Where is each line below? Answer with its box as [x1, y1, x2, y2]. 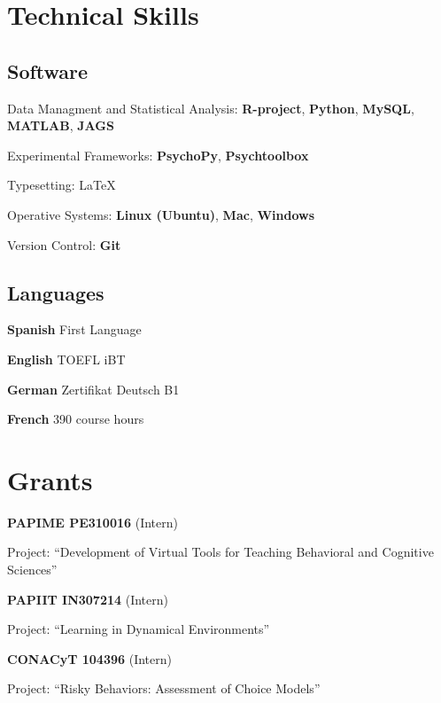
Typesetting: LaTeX [7, 176, 116, 194]
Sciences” [7, 560, 58, 579]
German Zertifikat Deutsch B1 [7, 379, 180, 398]
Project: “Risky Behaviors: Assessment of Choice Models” [7, 679, 321, 698]
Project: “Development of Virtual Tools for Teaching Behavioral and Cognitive [7, 543, 434, 561]
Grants [7, 461, 93, 497]
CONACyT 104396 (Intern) [7, 649, 172, 668]
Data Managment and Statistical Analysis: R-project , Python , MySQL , [7, 98, 414, 117]
